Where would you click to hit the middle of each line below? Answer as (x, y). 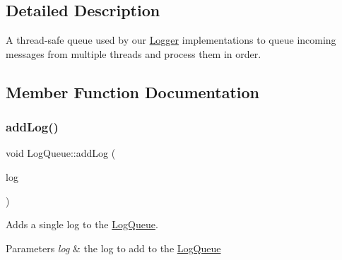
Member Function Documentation (133, 91)
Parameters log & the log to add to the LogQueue (113, 248)
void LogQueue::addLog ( (61, 153)
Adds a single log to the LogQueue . (82, 224)
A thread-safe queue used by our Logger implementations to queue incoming (171, 40)
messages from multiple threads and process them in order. (134, 53)
